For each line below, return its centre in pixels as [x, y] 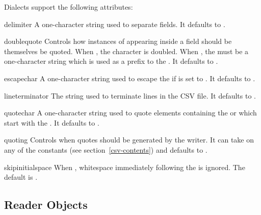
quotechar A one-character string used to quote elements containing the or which [130, 113]
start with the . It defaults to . [52, 122]
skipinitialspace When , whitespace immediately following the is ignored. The [125, 167]
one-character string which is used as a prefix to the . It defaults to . [111, 61]
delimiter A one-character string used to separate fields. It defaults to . [115, 24]
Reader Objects [46, 205]
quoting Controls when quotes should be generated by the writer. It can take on [129, 140]
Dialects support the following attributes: [69, 7]
